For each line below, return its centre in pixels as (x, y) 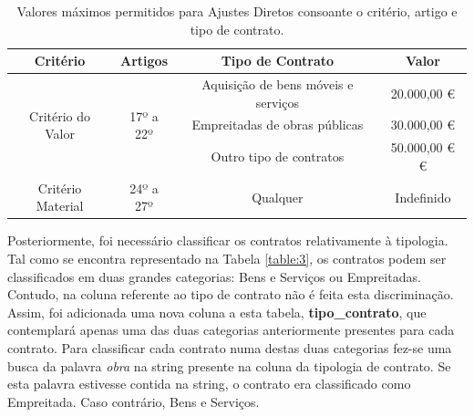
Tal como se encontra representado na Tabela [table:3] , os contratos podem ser (227, 259)
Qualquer (278, 197)
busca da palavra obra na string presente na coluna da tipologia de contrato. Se (229, 365)
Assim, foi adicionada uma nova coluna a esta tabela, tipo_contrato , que (217, 312)
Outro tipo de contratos (278, 156)
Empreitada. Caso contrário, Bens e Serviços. (134, 401)
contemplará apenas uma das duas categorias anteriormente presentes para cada (231, 330)
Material (60, 206)
